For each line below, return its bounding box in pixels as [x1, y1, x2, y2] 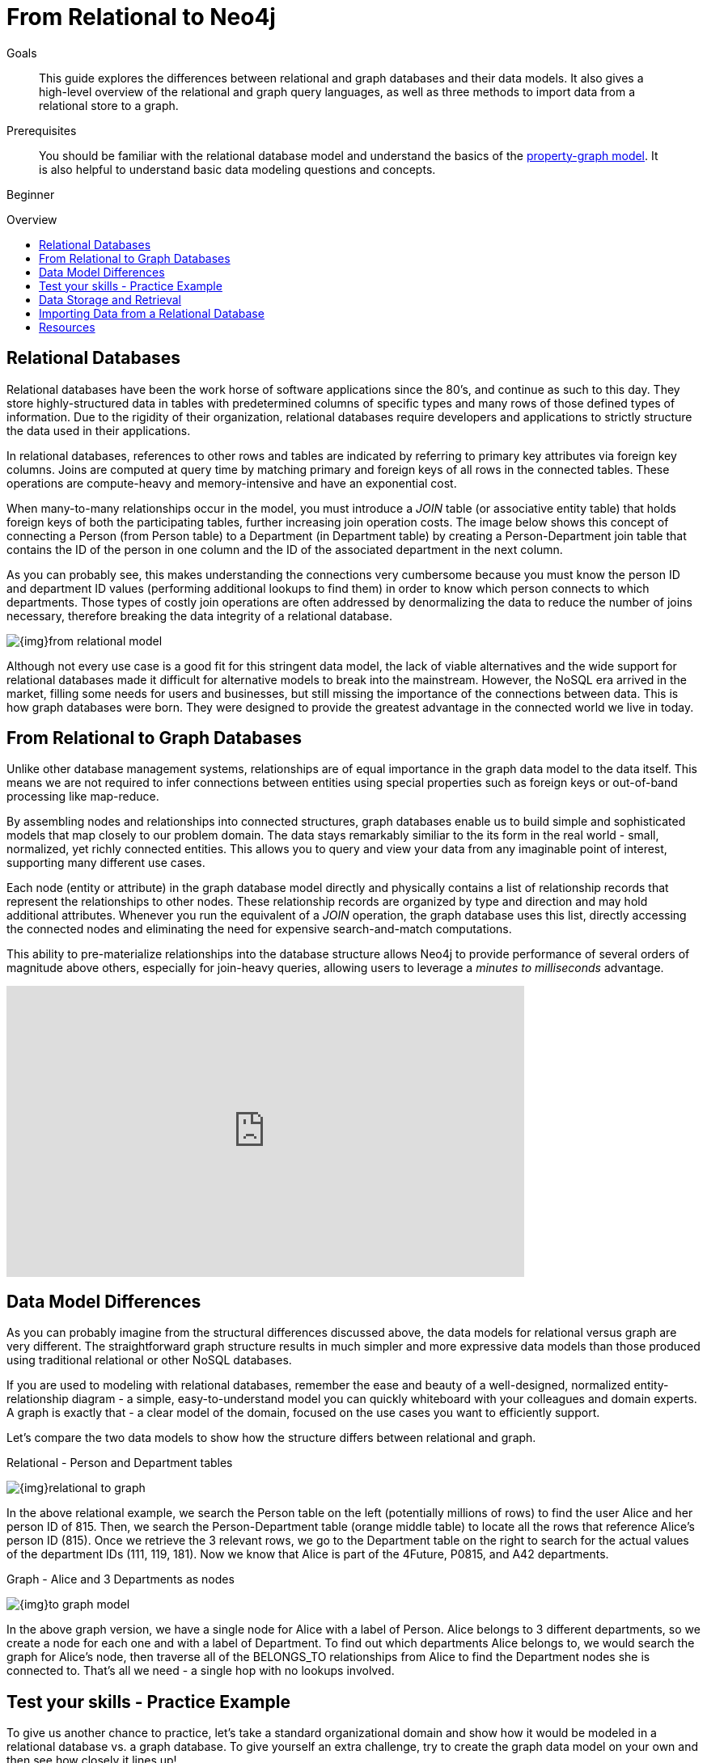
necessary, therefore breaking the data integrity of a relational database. [6, 608, 392, 623]
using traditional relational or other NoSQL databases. [6, 1353, 292, 1368]
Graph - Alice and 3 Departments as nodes [6, 1572, 235, 1587]
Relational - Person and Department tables [6, 1456, 233, 1470]
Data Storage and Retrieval [39, 292, 181, 307]
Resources [39, 319, 95, 334]
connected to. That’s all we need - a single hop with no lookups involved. [6, 1664, 395, 1678]
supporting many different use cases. [6, 856, 205, 870]
